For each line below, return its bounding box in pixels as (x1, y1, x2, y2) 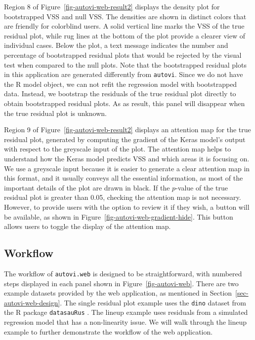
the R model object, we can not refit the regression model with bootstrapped (4, 78, 237, 89)
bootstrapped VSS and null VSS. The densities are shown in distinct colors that (4, 11, 247, 21)
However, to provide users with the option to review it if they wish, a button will (4, 201, 250, 212)
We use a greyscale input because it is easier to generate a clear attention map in (4, 163, 250, 173)
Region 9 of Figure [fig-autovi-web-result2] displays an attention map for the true (4, 124, 251, 135)
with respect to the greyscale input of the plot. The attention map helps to (4, 144, 231, 154)
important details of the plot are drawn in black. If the (4, 182, 170, 192)
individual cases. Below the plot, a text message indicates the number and (4, 40, 228, 50)
